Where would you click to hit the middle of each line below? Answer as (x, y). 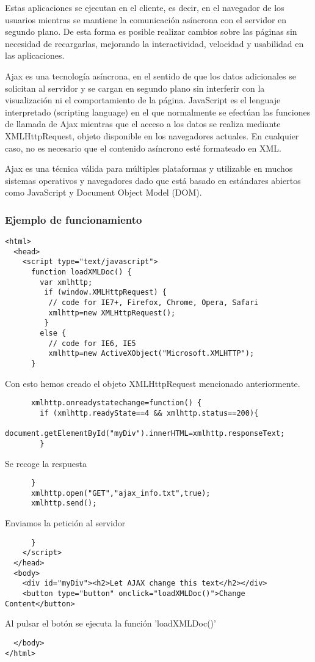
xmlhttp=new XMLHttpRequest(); (112, 313)
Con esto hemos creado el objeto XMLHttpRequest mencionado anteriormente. (153, 383)
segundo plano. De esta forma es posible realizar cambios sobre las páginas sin (151, 31)
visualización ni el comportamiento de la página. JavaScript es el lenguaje (143, 100)
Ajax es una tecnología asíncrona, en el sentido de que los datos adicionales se (150, 75)
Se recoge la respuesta (46, 463)
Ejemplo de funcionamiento (74, 219)
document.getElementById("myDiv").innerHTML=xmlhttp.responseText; (145, 434)
